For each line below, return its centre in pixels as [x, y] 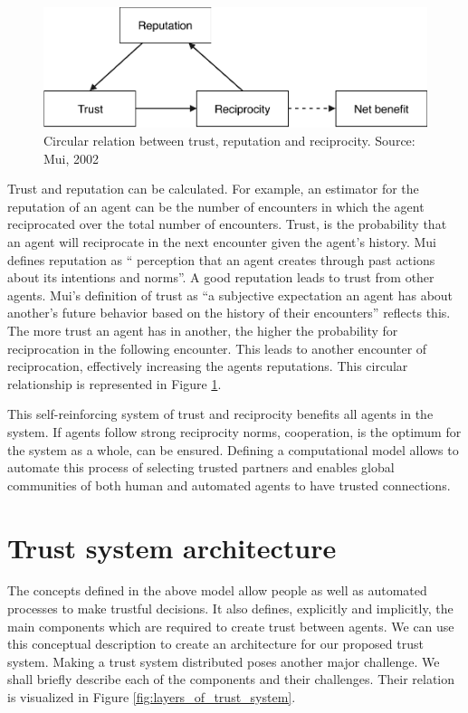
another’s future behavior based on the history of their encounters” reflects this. [229, 313]
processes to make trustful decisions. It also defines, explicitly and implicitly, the [230, 608]
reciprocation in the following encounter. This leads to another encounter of [217, 348]
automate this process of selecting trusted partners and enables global [201, 467]
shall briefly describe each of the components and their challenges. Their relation [231, 679]
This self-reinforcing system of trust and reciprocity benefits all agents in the [220, 414]
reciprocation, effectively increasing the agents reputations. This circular [208, 366]
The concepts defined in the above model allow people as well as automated [217, 590]
